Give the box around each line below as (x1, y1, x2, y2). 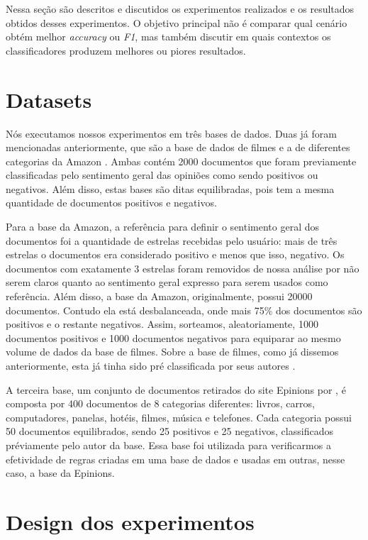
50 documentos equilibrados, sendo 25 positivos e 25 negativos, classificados (6, 424, 333, 439)
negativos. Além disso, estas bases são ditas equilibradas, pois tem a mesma (6, 181, 335, 196)
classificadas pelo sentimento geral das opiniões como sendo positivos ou (6, 167, 318, 182)
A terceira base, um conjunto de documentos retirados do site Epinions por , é (6, 382, 346, 397)
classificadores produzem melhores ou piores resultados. (6, 43, 246, 57)
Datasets (6, 84, 92, 114)
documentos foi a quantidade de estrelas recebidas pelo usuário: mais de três (6, 233, 338, 248)
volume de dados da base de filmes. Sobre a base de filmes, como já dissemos (6, 344, 339, 359)
